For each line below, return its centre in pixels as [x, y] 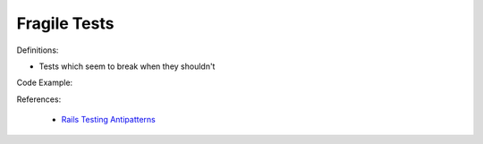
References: [39, 99]
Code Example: [45, 83]
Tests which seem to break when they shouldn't [127, 66]
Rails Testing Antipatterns [108, 120]
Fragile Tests [65, 23]
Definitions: [38, 50]
